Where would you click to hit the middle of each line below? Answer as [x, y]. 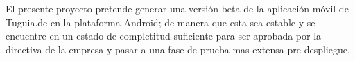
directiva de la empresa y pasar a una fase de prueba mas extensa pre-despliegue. [178, 49]
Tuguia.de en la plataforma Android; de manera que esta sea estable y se [161, 22]
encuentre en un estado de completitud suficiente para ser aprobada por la [164, 36]
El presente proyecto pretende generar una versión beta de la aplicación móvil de [177, 8]
